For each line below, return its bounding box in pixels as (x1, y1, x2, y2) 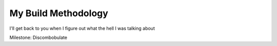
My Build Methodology (9, 8, 109, 19)
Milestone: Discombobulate (9, 34, 68, 40)
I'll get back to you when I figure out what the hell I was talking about (9, 25, 155, 31)
